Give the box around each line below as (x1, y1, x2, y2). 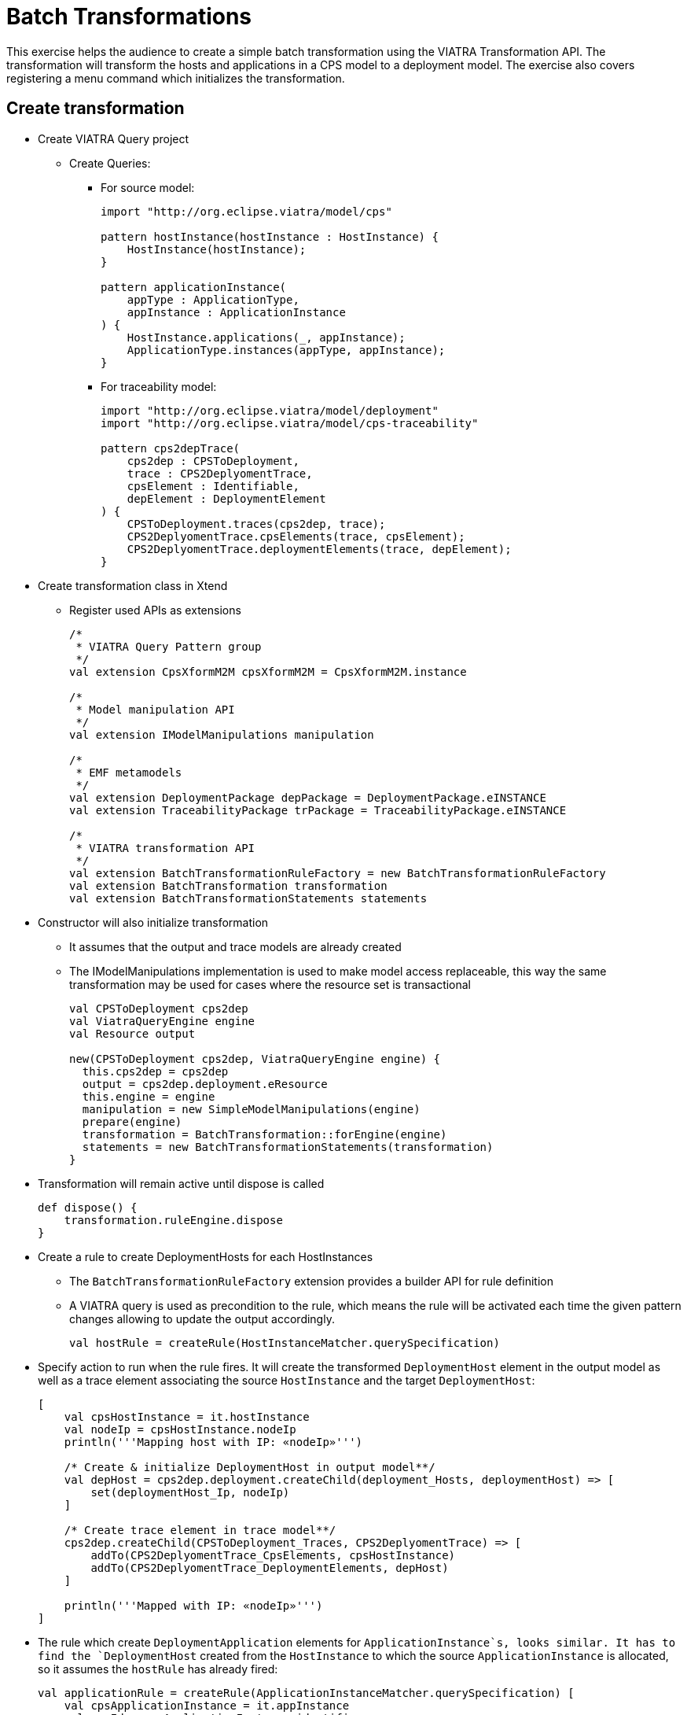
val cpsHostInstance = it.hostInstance (64, 1410, 310, 1423)
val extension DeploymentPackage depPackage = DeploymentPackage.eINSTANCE (69, 791, 546, 804)
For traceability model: (101, 379, 217, 393)
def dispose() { (38, 1200, 138, 1214)
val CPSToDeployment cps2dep (69, 1001, 248, 1015)
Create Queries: (69, 156, 151, 170)
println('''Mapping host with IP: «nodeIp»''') (64, 1435, 363, 1448)
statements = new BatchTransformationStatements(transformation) (82, 1140, 494, 1153)
